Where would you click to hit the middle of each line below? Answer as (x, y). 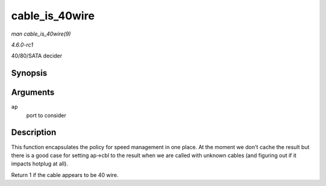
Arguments (33, 93)
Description (34, 133)
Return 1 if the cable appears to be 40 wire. (65, 175)
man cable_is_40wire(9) (41, 34)
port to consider (46, 115)
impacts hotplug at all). (40, 164)
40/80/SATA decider (37, 56)
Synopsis (29, 73)
